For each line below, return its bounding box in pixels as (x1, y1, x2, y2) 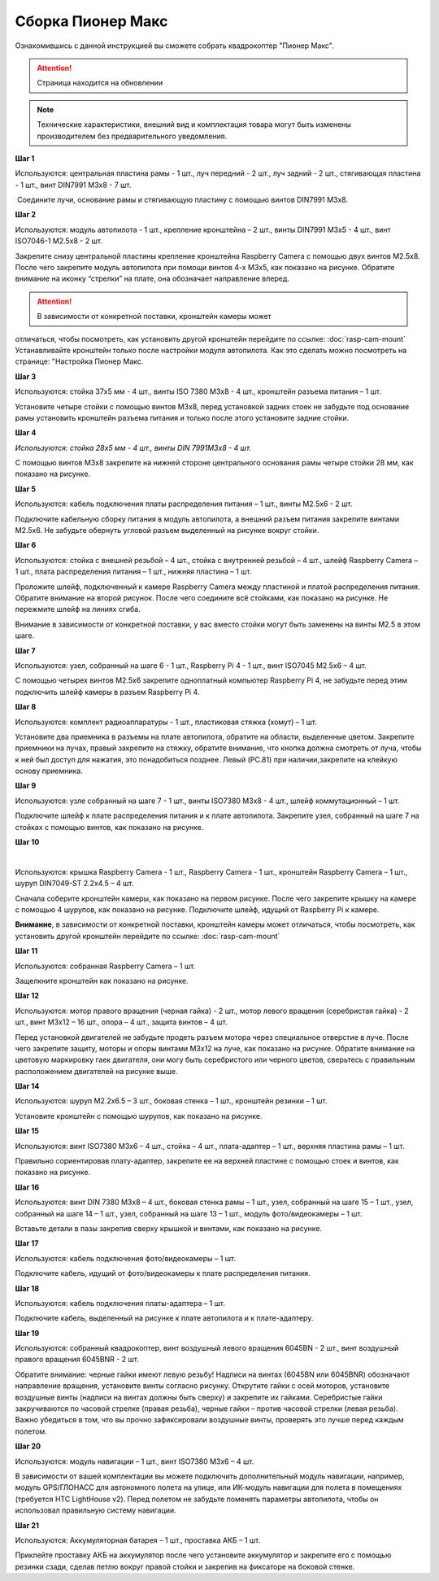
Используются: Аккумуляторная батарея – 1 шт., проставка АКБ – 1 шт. (15, 1535, 261, 1545)
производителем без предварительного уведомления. (37, 131, 228, 141)
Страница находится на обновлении (37, 78, 163, 88)
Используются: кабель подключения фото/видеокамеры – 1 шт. (15, 1253, 236, 1263)
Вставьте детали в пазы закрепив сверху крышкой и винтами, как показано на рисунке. (15, 1223, 323, 1233)
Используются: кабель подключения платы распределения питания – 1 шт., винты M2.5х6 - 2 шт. (15, 499, 353, 509)
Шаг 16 (15, 1182, 40, 1192)
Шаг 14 (15, 1081, 40, 1091)
